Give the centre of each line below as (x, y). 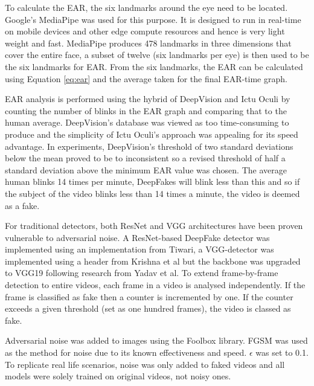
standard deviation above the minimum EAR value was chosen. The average (146, 169)
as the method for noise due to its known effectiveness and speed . (126, 352)
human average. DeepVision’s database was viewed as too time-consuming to (147, 122)
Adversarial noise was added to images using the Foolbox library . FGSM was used (156, 340)
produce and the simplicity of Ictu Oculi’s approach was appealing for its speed (152, 134)
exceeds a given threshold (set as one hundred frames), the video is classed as (148, 308)
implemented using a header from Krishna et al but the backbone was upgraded (153, 261)
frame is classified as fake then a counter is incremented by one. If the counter (149, 296)
